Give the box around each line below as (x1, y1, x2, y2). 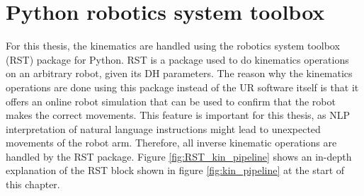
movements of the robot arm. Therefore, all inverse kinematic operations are (6, 135, 337, 150)
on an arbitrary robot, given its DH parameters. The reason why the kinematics (6, 66, 353, 81)
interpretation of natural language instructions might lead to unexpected (6, 121, 321, 136)
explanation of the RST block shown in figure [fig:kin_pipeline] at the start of (6, 163, 345, 178)
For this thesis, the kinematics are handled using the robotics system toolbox (6, 38, 340, 53)
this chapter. (6, 177, 60, 192)
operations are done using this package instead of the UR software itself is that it (6, 79, 359, 94)
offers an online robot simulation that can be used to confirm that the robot (6, 93, 336, 108)
